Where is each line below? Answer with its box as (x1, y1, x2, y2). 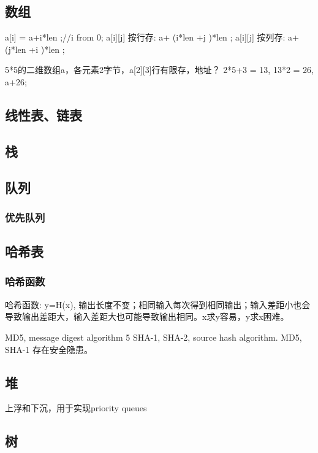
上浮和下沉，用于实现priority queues (5, 401, 147, 414)
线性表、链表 (5, 105, 82, 124)
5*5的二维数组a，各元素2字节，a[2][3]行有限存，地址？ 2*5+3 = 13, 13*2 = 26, (5, 63, 314, 76)
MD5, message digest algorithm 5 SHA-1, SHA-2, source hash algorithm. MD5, (5, 330, 302, 343)
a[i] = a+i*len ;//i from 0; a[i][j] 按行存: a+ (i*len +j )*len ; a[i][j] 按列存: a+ (5, 31, 299, 44)
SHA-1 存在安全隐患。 (5, 343, 93, 355)
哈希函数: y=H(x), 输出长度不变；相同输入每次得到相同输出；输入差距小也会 (5, 298, 311, 311)
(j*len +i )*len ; (5, 42, 65, 55)
